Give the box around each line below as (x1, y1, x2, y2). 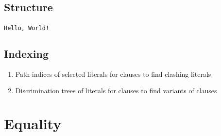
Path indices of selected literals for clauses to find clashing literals (15, 69, 211, 79)
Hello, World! (4, 25, 50, 32)
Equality (4, 114, 62, 134)
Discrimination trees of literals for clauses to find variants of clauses (15, 85, 217, 95)
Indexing (4, 46, 49, 61)
